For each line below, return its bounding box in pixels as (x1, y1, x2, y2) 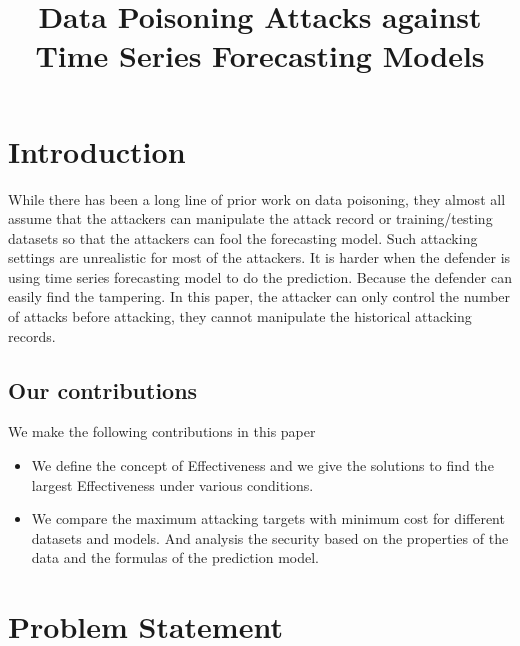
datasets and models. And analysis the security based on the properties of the (31, 527, 509, 548)
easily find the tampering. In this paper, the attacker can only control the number (8, 286, 511, 307)
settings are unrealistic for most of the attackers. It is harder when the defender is (8, 247, 511, 268)
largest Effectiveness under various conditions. (31, 474, 314, 495)
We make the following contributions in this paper (8, 421, 316, 442)
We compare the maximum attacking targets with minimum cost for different (31, 508, 505, 529)
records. (8, 325, 56, 346)
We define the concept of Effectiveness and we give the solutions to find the (31, 455, 494, 476)
